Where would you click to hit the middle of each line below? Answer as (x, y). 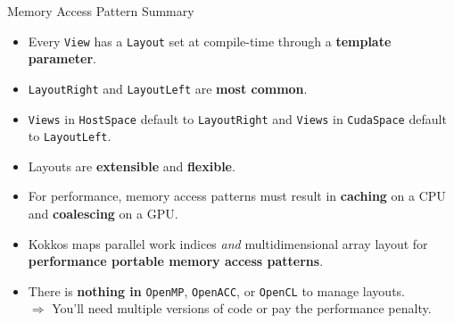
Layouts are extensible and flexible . (132, 166)
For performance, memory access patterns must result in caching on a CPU (237, 196)
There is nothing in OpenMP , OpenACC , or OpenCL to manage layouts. (216, 290)
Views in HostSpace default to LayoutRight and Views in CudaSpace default (237, 118)
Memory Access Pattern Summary (101, 11)
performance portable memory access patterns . (176, 261)
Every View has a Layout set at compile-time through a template (210, 41)
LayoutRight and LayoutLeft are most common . (168, 88)
